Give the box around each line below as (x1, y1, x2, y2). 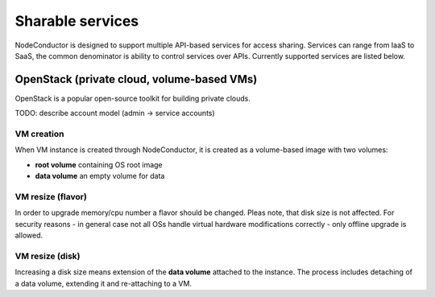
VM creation (14, 129, 64, 139)
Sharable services (14, 12, 139, 30)
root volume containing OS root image (35, 159, 163, 169)
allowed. (14, 230, 43, 241)
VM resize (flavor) (14, 191, 88, 202)
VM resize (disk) (14, 250, 81, 262)
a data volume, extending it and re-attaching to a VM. (14, 278, 193, 288)
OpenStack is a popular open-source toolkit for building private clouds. (14, 93, 251, 103)
